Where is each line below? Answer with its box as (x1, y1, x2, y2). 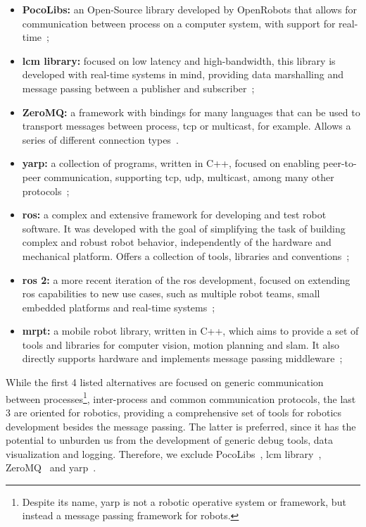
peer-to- (322, 156, 357, 170)
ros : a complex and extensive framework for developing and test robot (22, 207, 327, 222)
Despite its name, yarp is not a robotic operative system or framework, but (22, 494, 346, 509)
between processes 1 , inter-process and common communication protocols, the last (6, 389, 356, 406)
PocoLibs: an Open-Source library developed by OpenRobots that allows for (22, 2, 357, 16)
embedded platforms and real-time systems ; (22, 299, 215, 314)
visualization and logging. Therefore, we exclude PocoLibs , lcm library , (6, 446, 322, 461)
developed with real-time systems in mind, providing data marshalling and (22, 67, 344, 82)
